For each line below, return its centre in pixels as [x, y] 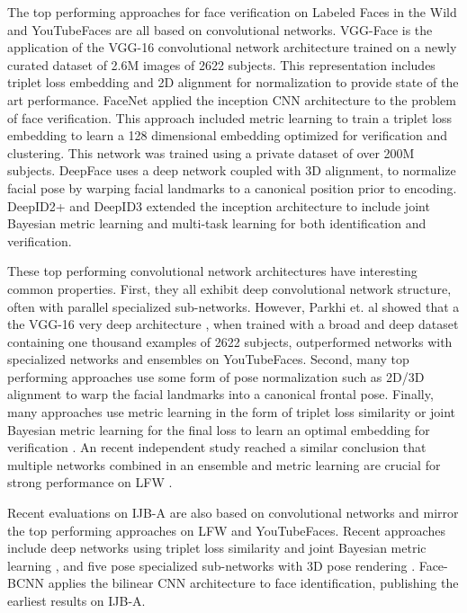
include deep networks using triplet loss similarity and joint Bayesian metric [217, 548]
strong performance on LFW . [90, 482]
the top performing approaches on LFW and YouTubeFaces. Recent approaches [226, 530]
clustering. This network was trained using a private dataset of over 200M [211, 152]
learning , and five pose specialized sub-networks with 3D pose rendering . [211, 565]
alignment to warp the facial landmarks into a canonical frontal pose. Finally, [220, 394]
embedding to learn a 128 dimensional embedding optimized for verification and [228, 135]
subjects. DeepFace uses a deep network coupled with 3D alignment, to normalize [232, 170]
